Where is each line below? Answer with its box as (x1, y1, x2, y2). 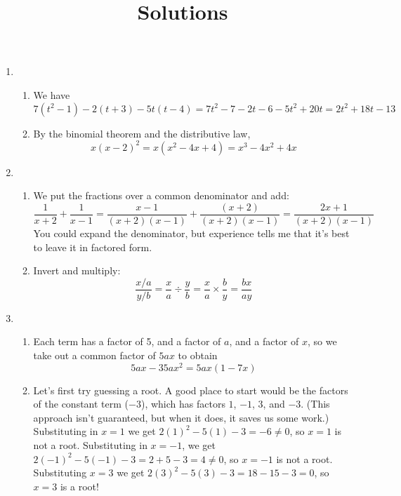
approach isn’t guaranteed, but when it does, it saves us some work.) (33, 410, 329, 424)
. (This (301, 396, 330, 411)
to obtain (178, 347, 218, 362)
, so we (307, 334, 337, 349)
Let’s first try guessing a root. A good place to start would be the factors (33, 382, 348, 397)
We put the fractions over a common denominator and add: (33, 188, 289, 203)
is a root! (60, 478, 99, 493)
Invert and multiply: (33, 263, 121, 278)
